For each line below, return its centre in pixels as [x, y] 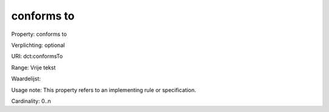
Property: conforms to [39, 34]
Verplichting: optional [38, 45]
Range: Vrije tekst [34, 68]
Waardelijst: [26, 79]
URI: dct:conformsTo [37, 56]
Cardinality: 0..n [31, 101]
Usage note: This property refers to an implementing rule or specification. [104, 90]
